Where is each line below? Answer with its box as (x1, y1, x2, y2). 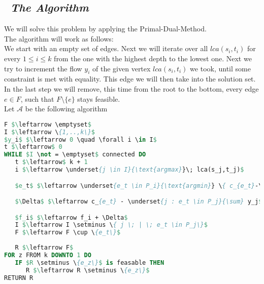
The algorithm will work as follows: (4, 33, 114, 44)
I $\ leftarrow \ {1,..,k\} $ (4, 128, 95, 136)
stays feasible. (77, 93, 120, 104)
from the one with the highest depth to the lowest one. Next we (54, 53, 252, 63)
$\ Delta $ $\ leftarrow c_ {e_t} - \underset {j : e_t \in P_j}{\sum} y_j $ (15, 198, 262, 206)
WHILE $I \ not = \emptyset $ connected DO (4, 151, 146, 158)
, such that (20, 93, 54, 104)
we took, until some (190, 63, 251, 73)
